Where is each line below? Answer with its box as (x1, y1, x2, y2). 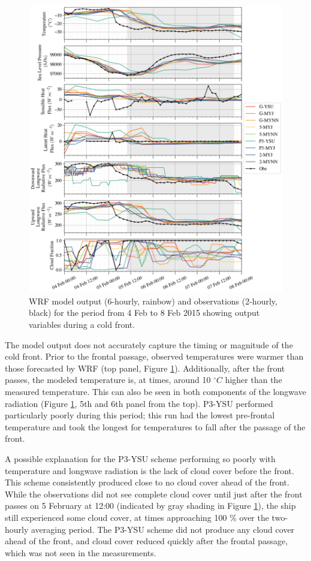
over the (239, 511, 269, 523)
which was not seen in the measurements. (5, 546, 156, 559)
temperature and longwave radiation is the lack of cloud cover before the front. (5, 464, 294, 476)
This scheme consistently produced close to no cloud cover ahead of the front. (5, 476, 289, 488)
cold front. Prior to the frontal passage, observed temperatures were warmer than (5, 350, 304, 363)
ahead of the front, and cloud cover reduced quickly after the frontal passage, (5, 535, 288, 547)
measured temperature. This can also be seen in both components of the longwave (5, 385, 306, 398)
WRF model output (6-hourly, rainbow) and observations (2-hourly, (29, 294, 277, 307)
